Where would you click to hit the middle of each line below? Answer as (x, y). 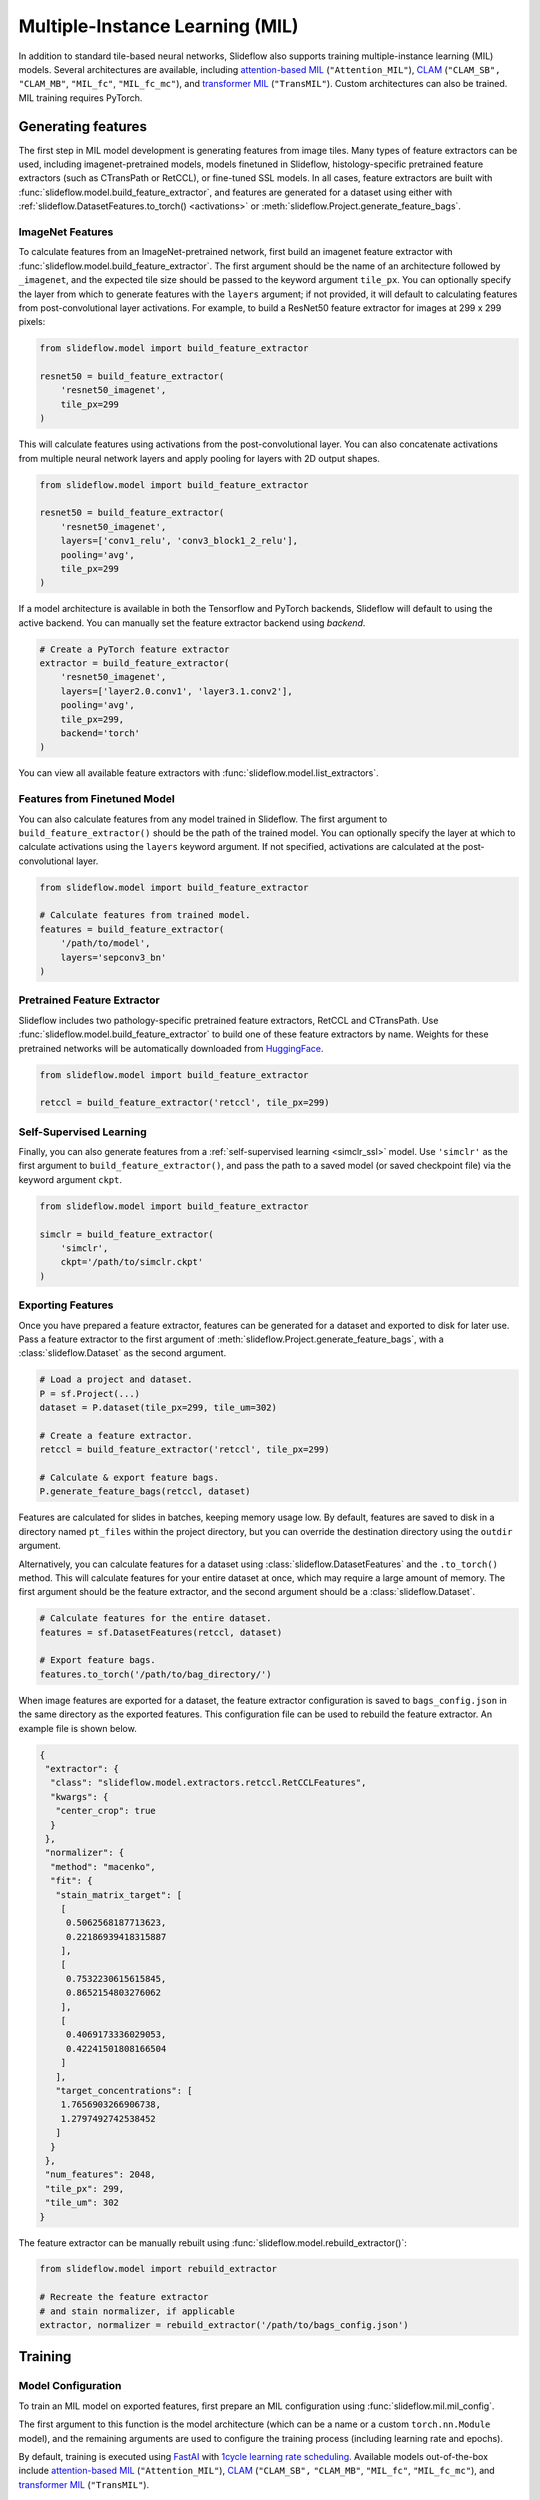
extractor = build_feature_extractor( (134, 663)
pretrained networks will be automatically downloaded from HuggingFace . (171, 1048)
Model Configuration (70, 2386)
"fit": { (71, 1881)
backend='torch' (100, 733)
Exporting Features (66, 1305)
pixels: (32, 322)
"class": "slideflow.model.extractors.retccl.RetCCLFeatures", (208, 1783)
